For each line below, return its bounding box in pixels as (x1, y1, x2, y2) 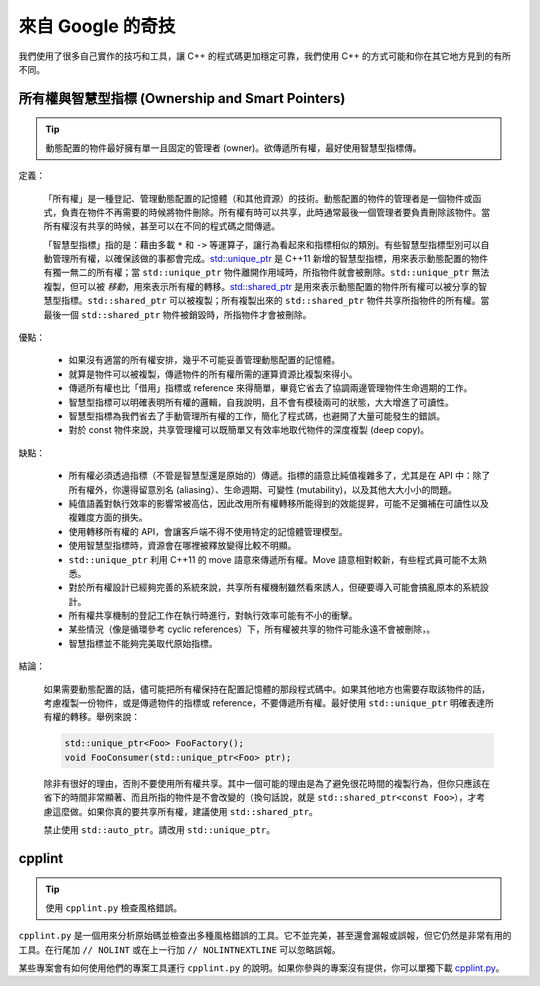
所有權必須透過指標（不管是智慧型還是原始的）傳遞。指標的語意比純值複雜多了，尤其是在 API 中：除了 (68, 470, 491, 482)
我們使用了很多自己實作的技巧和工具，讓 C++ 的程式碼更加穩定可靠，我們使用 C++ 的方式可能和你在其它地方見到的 (18, 50, 494, 62)
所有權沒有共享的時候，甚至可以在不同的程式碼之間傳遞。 (43, 220, 280, 232)
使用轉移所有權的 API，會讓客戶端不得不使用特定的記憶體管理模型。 (68, 525, 349, 537)
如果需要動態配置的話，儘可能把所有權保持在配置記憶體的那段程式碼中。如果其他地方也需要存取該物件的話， (43, 683, 490, 695)
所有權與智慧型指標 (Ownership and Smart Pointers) (18, 90, 346, 107)
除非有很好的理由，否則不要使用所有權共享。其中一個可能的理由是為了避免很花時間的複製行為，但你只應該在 (43, 777, 490, 789)
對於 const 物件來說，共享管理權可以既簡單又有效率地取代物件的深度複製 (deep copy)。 (68, 424, 430, 436)
